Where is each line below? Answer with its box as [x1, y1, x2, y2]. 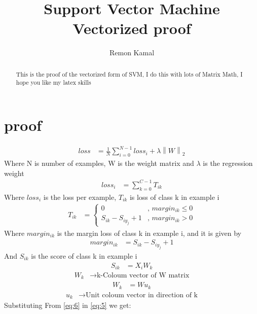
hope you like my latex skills [16, 78, 91, 87]
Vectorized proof [72, 18, 191, 39]
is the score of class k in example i [31, 250, 137, 261]
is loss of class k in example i [129, 191, 219, 202]
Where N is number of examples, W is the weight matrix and [4, 158, 194, 168]
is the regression [203, 158, 253, 168]
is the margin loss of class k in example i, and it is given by [57, 227, 241, 238]
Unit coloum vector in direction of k [86, 291, 198, 299]
